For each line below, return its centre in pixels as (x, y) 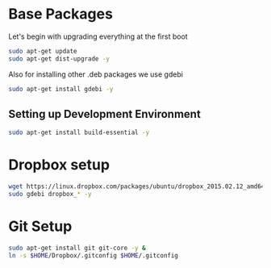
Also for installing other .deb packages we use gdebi (96, 74)
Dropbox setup (59, 165)
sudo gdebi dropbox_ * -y (50, 195)
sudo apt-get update (43, 51)
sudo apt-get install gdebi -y (61, 89)
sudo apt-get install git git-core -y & (77, 248)
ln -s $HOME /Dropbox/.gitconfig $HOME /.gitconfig (94, 255)
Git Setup (40, 226)
